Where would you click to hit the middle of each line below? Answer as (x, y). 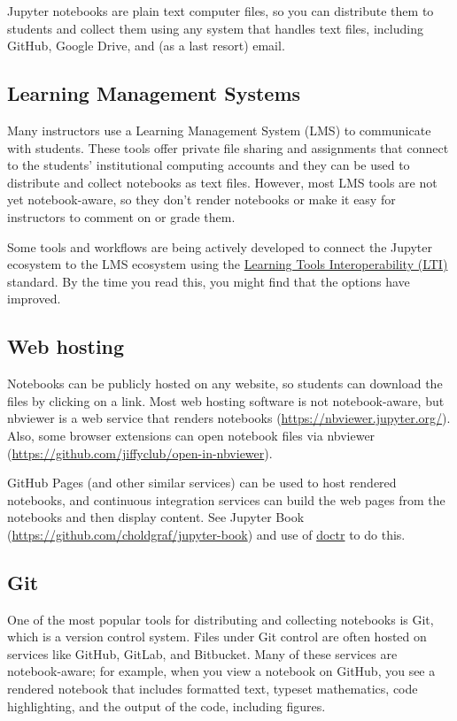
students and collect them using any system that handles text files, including (215, 28)
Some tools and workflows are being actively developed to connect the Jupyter (220, 246)
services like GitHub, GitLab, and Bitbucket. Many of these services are (202, 653)
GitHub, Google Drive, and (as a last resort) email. (146, 46)
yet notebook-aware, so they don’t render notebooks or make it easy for (201, 199)
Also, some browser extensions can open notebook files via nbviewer (191, 435)
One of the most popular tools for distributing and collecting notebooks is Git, (221, 619)
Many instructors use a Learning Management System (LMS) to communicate (219, 130)
